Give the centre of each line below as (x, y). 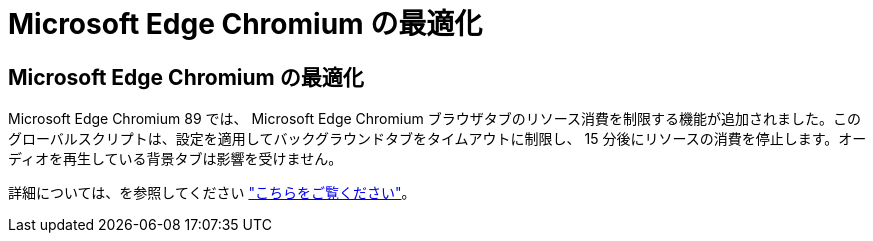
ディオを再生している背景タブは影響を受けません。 (175, 159)
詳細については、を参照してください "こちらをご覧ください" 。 (212, 193)
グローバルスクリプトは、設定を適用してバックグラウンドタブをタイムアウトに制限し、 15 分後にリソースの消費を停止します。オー (437, 139)
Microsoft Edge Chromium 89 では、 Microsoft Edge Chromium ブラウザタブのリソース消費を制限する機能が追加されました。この (434, 119)
